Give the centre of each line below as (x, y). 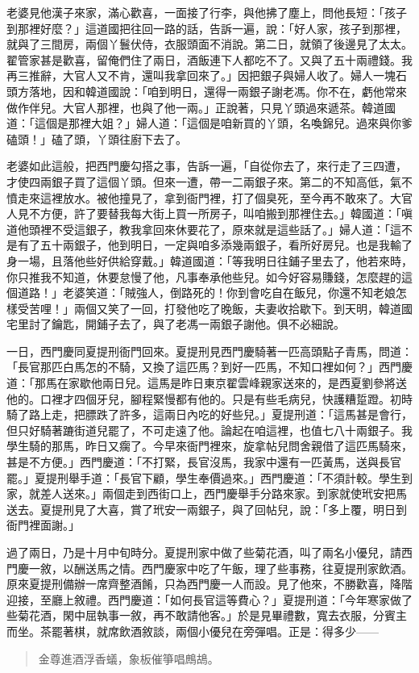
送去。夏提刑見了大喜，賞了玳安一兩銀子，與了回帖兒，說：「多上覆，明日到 (207, 509)
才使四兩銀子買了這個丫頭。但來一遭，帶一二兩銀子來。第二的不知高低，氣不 (209, 181)
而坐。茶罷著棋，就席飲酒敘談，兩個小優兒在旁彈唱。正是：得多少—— (193, 631)
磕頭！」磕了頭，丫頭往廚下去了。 (97, 138)
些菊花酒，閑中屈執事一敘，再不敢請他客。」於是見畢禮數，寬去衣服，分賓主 (207, 615)
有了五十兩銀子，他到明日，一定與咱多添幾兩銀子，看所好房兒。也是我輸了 (215, 245)
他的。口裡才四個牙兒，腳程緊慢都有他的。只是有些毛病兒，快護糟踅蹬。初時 (209, 398)
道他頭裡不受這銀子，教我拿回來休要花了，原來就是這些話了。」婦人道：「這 (204, 229)
